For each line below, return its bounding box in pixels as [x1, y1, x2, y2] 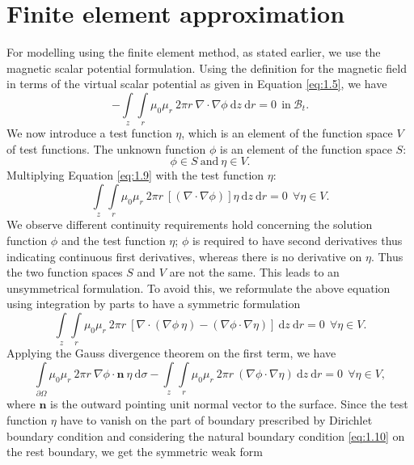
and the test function [61, 232, 166, 249]
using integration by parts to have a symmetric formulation [6, 295, 301, 312]
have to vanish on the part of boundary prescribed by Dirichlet [60, 411, 373, 428]
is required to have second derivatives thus [192, 232, 403, 249]
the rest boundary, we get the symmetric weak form [6, 443, 263, 460]
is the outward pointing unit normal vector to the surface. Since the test [50, 395, 408, 412]
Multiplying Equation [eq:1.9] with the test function [6, 167, 264, 184]
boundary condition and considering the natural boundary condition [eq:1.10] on [6, 427, 405, 444]
